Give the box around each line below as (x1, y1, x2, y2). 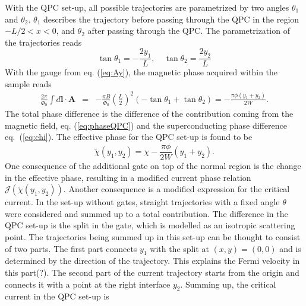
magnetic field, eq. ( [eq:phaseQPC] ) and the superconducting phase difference (5, 119, 287, 131)
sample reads (5, 77, 52, 90)
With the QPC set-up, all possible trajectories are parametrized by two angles (5, 1, 289, 13)
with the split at (150, 242, 209, 254)
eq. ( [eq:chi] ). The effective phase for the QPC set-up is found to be (5, 130, 253, 143)
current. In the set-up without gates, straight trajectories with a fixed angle (5, 196, 280, 208)
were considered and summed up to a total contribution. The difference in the (5, 207, 288, 219)
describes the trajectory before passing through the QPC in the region (43, 12, 299, 25)
